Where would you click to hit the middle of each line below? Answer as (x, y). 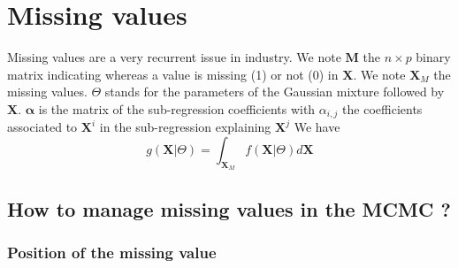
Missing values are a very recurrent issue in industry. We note (174, 57)
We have (317, 127)
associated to (42, 127)
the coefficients (382, 108)
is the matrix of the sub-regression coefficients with (177, 108)
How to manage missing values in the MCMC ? (229, 208)
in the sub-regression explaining (185, 127)
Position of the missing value (112, 252)
